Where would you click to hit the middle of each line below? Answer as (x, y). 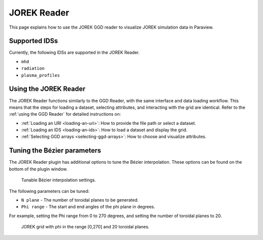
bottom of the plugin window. (38, 169)
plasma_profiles (41, 75)
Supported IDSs (33, 41)
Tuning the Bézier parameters (55, 151)
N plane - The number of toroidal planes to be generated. (80, 200)
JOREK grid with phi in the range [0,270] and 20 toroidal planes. (85, 227)
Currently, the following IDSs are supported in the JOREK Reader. (74, 52)
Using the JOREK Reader (47, 89)
